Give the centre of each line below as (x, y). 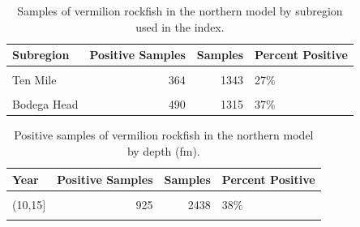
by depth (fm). (163, 151)
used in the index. (180, 26)
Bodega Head (45, 104)
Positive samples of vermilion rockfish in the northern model (164, 135)
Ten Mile (34, 80)
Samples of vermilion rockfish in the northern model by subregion (180, 11)
